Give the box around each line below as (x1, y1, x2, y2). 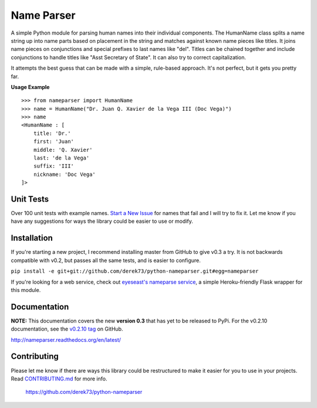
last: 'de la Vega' (33, 155, 90, 161)
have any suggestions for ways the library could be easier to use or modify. (11, 217, 193, 225)
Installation (11, 233, 53, 243)
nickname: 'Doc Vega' (33, 171, 96, 178)
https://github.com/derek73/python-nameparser (25, 389, 143, 396)
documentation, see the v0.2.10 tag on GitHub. (11, 325, 123, 332)
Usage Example (11, 83, 50, 90)
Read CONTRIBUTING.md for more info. (11, 375, 107, 382)
